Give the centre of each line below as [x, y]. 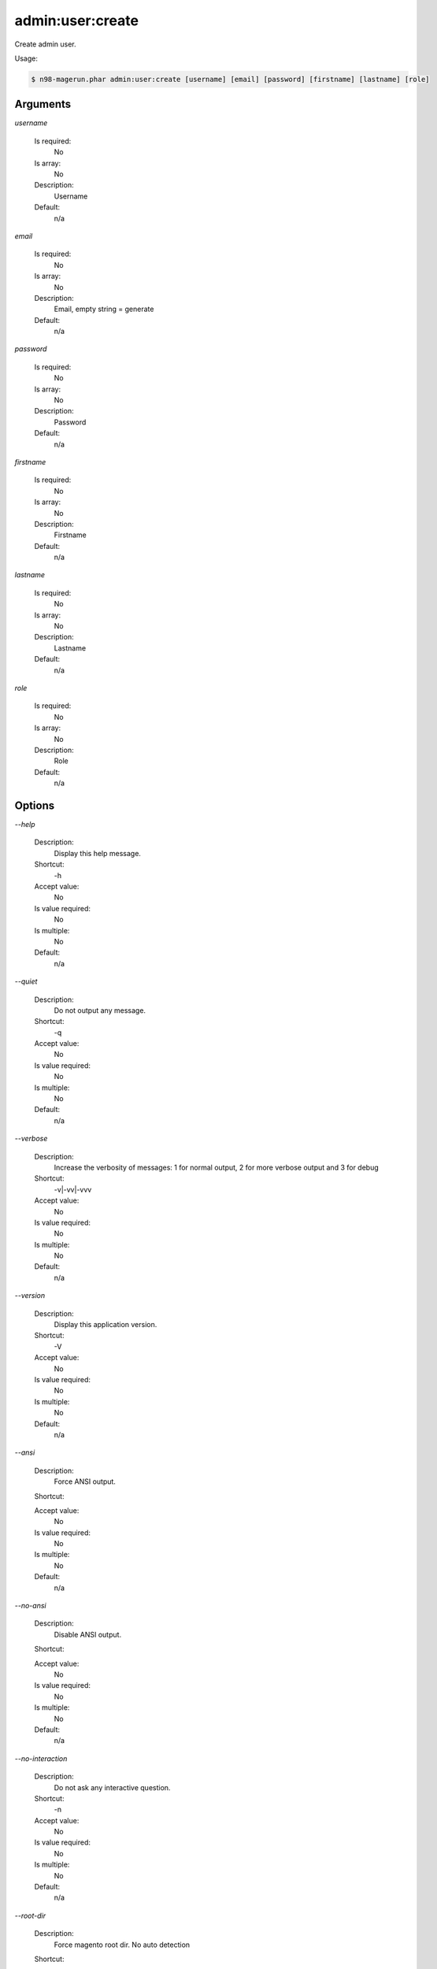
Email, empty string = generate [104, 309]
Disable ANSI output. [88, 1634]
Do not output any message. [100, 1010]
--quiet [26, 981]
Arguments [43, 104]
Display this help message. [98, 853]
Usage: [26, 58]
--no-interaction [41, 1758]
